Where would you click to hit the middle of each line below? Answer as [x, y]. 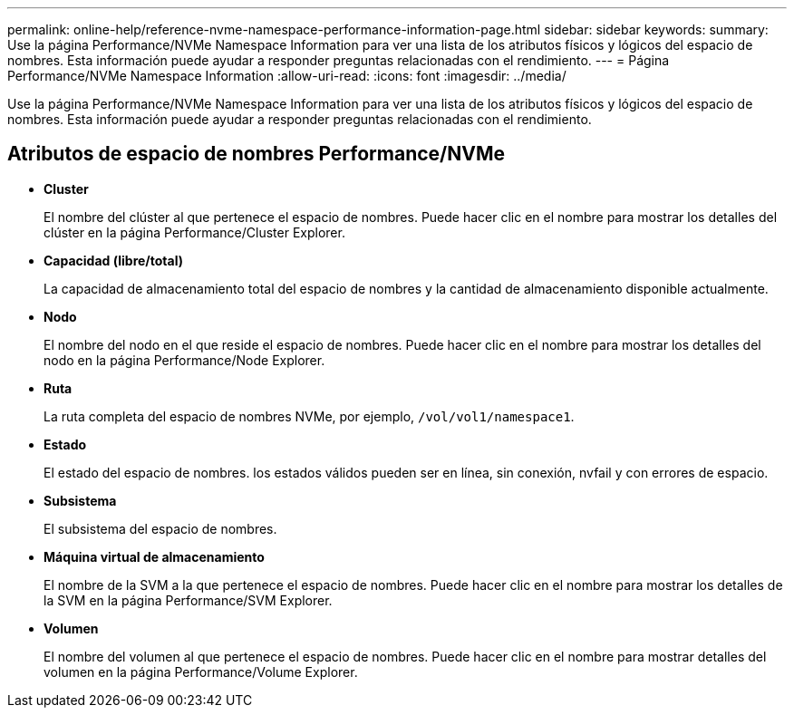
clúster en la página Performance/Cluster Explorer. [194, 232]
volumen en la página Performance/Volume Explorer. [201, 672]
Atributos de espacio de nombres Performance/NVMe [257, 154]
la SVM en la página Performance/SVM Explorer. [188, 600]
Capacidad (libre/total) [113, 260]
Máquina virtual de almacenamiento [154, 556]
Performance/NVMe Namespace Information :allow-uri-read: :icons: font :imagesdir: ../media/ [287, 76]
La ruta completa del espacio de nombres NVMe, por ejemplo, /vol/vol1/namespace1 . [309, 416]
